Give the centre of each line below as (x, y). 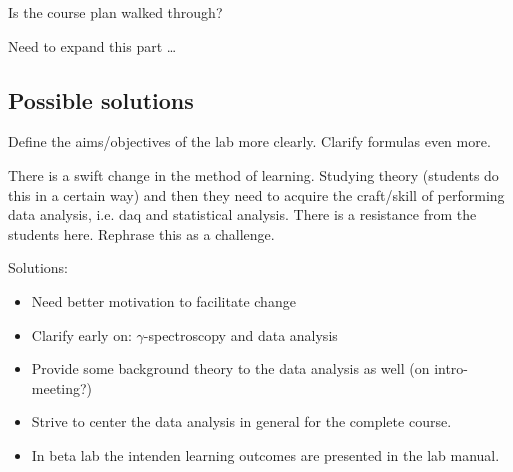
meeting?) (62, 387)
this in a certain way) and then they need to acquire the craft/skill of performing (256, 194)
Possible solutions (101, 99)
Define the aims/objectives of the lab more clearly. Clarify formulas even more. (249, 141)
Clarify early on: (81, 334)
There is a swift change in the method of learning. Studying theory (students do (253, 174)
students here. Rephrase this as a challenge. (141, 233)
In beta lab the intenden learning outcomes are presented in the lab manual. (265, 454)
